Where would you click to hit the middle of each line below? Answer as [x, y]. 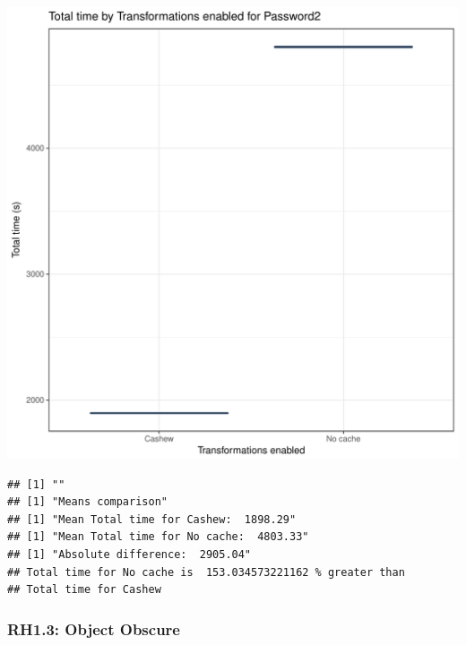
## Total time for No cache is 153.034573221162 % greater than [206, 572]
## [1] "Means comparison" [87, 502]
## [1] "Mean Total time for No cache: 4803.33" [158, 537]
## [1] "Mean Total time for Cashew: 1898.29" [152, 519]
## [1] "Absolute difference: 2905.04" [129, 554]
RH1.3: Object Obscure [94, 628]
